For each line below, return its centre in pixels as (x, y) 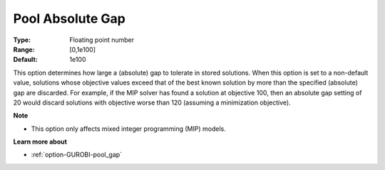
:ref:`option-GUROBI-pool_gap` (77, 155)
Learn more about (40, 142)
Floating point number (102, 40)
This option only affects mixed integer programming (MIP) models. (128, 129)
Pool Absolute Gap (70, 18)
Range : (24, 49)
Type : (22, 40)
